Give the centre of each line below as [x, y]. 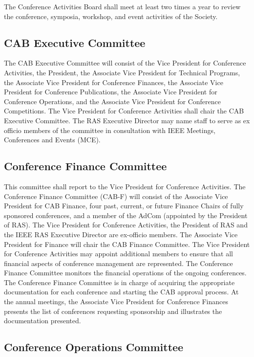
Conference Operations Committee [94, 347]
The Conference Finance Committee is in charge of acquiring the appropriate [119, 282]
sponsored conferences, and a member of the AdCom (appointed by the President [126, 215]
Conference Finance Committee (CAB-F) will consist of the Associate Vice [116, 196]
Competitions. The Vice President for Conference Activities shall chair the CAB [124, 111]
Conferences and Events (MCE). [52, 140]
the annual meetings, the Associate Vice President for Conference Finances [116, 301]
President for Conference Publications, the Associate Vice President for [111, 92]
